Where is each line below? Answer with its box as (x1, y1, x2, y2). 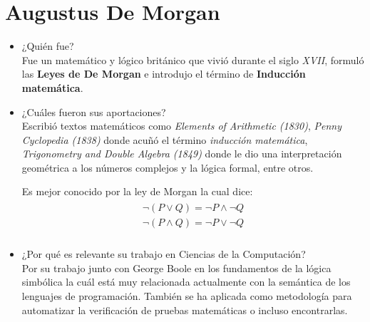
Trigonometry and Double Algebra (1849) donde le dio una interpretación (21, 146, 342, 161)
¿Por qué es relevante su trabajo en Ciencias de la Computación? (21, 246, 306, 261)
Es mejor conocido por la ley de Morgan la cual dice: (21, 184, 253, 199)
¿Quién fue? (21, 38, 74, 53)
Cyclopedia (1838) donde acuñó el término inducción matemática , (21, 132, 308, 147)
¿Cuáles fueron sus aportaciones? (21, 104, 166, 119)
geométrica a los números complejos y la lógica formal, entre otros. (21, 160, 314, 175)
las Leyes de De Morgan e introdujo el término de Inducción (21, 66, 306, 81)
